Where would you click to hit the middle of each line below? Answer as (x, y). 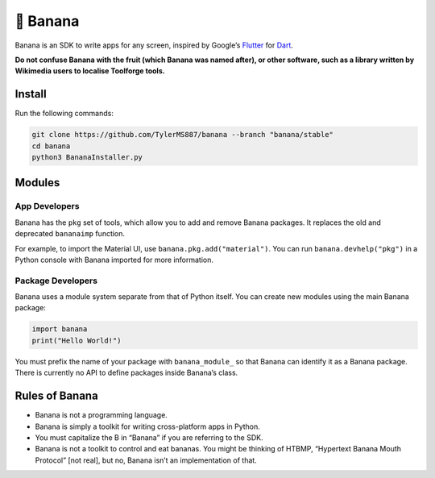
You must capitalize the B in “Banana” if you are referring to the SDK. (149, 437)
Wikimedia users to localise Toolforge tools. (90, 71)
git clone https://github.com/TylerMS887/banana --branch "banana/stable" (183, 135)
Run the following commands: (64, 114)
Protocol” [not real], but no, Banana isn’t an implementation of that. (146, 460)
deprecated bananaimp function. (70, 234)
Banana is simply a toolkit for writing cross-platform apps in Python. (148, 426)
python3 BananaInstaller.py (87, 157)
